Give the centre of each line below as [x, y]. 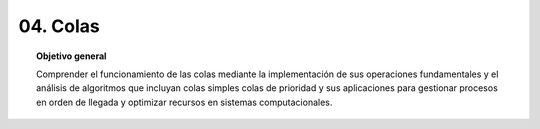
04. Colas [59, 26]
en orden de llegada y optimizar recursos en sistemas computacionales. [184, 102]
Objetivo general [71, 56]
